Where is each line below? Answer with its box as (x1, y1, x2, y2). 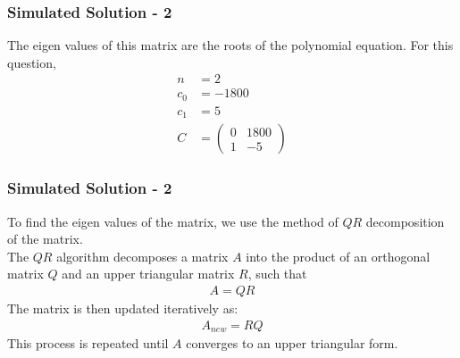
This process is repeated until (7, 334, 169, 353)
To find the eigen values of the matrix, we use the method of (7, 212, 339, 230)
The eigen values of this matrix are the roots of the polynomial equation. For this (7, 36, 454, 54)
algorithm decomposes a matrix (56, 246, 229, 265)
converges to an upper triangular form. (186, 334, 398, 353)
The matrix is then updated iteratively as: (7, 299, 238, 318)
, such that (247, 264, 307, 283)
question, (7, 53, 56, 71)
